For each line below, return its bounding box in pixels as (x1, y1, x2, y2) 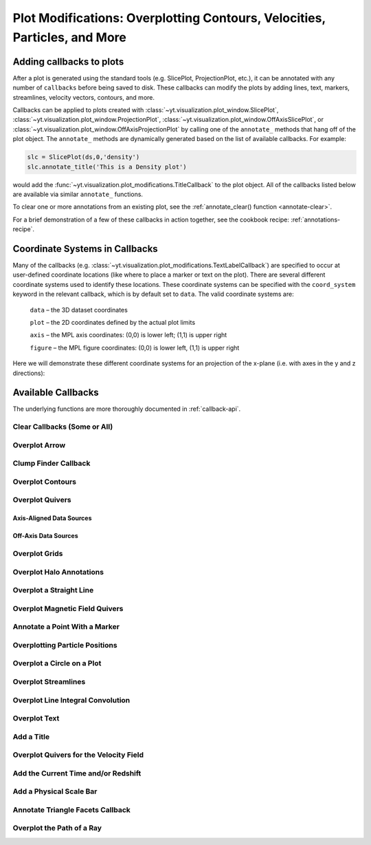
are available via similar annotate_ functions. (12, 190, 144, 198)
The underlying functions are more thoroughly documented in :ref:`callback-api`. (12, 405, 241, 413)
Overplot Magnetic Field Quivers (12, 603, 124, 613)
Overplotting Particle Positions (12, 640, 117, 650)
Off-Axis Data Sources (12, 532, 78, 540)
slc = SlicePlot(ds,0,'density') (27, 153, 140, 161)
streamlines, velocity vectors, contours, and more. (12, 93, 155, 101)
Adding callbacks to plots (12, 56, 124, 67)
